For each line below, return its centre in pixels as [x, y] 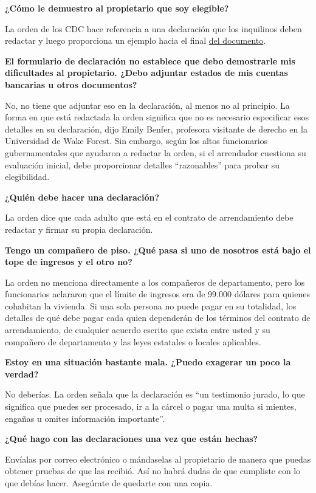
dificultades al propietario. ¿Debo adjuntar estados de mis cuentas [146, 73]
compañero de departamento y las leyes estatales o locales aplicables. [133, 341]
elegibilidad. [27, 177]
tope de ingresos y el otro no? [69, 262]
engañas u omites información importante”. [85, 418]
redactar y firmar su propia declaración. [79, 229]
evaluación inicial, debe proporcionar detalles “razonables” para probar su [143, 164]
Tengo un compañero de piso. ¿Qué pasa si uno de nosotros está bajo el [158, 250]
